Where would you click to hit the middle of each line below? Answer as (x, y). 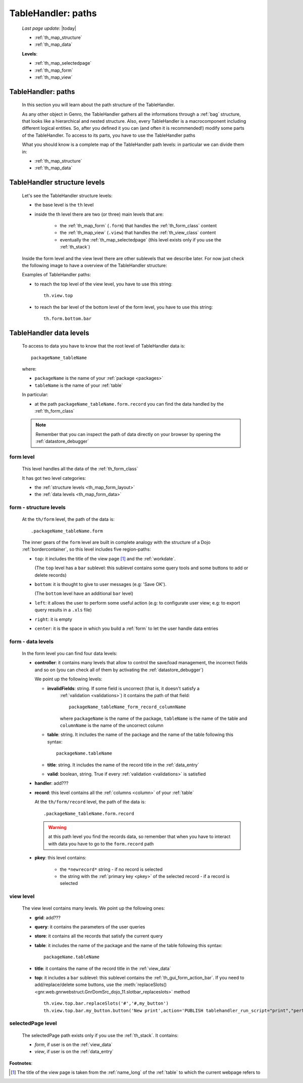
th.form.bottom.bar (68, 318)
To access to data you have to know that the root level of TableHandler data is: (104, 346)
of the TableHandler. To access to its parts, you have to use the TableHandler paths (109, 135)
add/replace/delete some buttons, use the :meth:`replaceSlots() (100, 984)
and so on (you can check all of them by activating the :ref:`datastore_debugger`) (119, 670)
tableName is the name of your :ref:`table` (79, 385)
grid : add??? (47, 917)
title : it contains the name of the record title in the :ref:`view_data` (103, 968)
